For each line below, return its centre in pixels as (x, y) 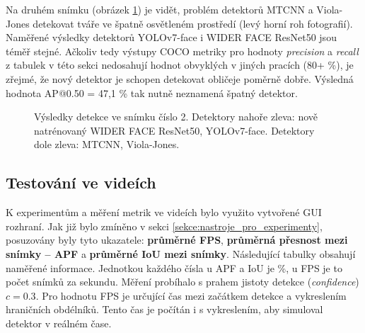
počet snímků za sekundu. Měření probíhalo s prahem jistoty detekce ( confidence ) (182, 282)
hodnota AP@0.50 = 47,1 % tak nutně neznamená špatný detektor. (152, 92)
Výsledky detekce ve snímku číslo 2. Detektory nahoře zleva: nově (176, 117)
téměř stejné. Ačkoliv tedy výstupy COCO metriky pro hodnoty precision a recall (182, 51)
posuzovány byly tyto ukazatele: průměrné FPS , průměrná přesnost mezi (177, 240)
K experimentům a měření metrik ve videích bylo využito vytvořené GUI (164, 212)
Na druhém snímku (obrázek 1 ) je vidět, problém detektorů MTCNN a (160, 9)
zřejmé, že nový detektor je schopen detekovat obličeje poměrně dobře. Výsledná (180, 78)
